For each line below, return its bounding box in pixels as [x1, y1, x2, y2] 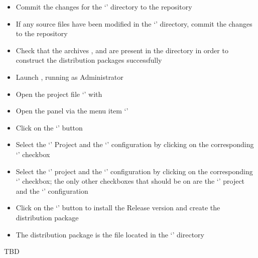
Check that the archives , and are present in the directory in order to [16, 45, 228, 55]
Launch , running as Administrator [16, 71, 123, 82]
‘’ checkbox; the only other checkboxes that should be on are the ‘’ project [16, 176, 245, 186]
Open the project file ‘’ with [16, 88, 102, 99]
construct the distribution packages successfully [16, 55, 162, 65]
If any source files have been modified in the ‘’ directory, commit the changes [16, 18, 252, 29]
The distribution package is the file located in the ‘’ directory [16, 229, 204, 239]
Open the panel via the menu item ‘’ [16, 105, 128, 116]
